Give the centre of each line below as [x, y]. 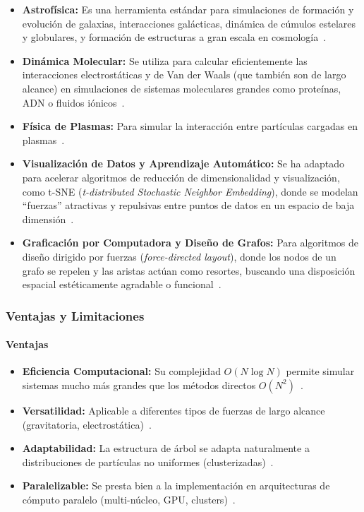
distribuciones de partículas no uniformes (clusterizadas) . [148, 462]
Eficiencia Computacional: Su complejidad [121, 371]
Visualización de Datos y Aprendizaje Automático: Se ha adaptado [183, 163]
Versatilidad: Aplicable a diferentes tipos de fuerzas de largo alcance [174, 410]
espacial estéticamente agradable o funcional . [122, 284]
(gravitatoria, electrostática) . [87, 424]
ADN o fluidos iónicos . [73, 102]
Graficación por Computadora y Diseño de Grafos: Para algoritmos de [190, 243]
